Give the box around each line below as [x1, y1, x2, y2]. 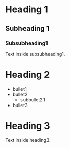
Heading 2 [5, 69, 50, 80]
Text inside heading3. [5, 137, 51, 143]
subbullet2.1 [20, 96, 46, 103]
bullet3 [12, 102, 28, 108]
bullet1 [12, 86, 27, 92]
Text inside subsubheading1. [5, 51, 65, 57]
